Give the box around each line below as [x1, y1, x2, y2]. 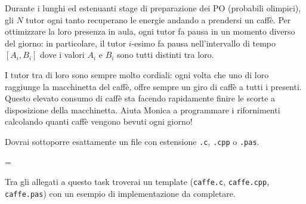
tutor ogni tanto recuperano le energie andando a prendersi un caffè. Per [26, 13, 291, 26]
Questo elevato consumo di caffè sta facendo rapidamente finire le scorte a [5, 92, 276, 104]
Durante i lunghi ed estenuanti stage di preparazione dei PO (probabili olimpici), [5, 2, 301, 14]
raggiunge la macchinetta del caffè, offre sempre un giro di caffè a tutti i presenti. [5, 80, 302, 92]
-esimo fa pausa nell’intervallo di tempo [131, 36, 276, 49]
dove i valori [40, 48, 85, 61]
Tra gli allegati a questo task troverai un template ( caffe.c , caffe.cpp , [5, 175, 270, 188]
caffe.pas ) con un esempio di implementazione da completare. [5, 187, 236, 199]
